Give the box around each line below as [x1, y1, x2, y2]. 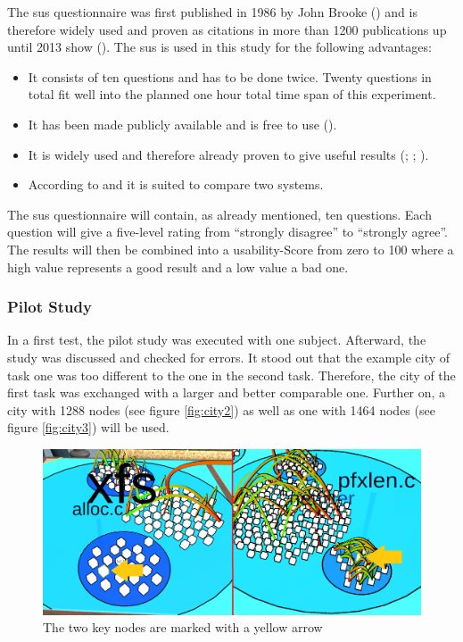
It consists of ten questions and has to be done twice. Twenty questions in [28, 67, 432, 86]
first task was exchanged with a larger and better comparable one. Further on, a [7, 383, 446, 402]
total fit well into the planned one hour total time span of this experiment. [28, 85, 436, 104]
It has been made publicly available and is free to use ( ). [28, 114, 337, 133]
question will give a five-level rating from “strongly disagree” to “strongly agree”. [7, 222, 449, 241]
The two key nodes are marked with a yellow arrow [43, 618, 323, 637]
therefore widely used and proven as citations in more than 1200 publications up [7, 20, 447, 38]
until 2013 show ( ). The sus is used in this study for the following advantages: [7, 38, 432, 56]
